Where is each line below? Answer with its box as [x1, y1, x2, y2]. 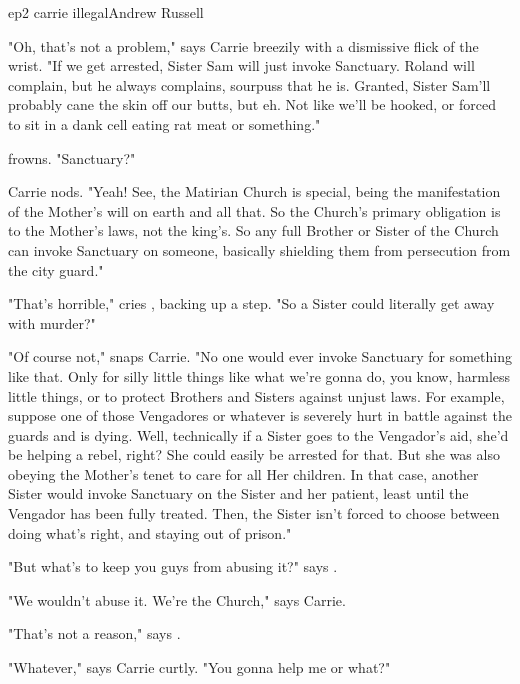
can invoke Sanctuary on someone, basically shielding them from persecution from [8, 239, 511, 260]
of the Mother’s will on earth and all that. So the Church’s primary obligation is [8, 200, 501, 221]
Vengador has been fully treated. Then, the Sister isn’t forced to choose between [8, 503, 500, 524]
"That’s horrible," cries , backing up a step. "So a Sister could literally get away [8, 293, 495, 314]
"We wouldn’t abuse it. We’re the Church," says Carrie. [8, 589, 346, 610]
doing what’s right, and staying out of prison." [8, 522, 292, 543]
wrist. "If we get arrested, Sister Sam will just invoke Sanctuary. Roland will [8, 55, 475, 76]
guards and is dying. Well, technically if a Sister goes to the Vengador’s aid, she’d [8, 424, 509, 445]
